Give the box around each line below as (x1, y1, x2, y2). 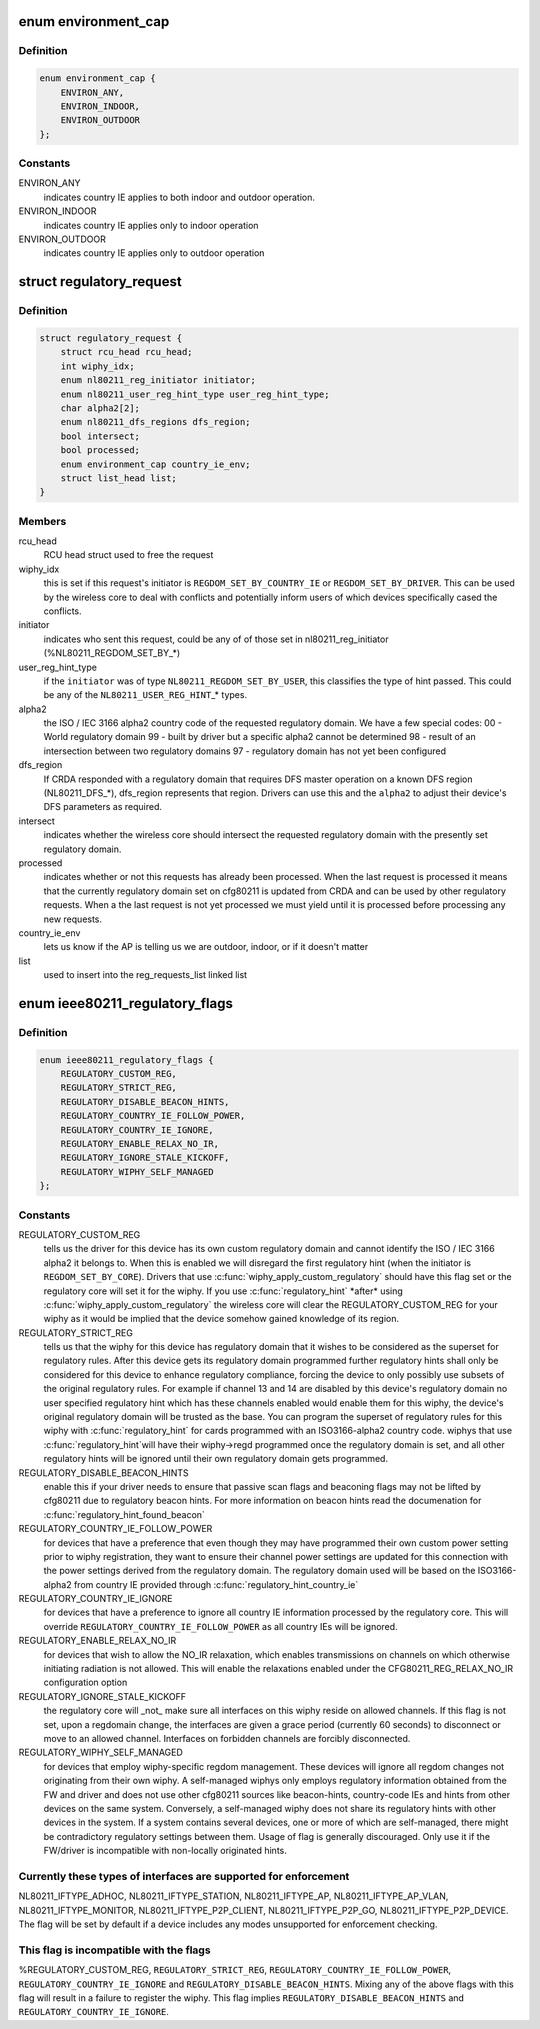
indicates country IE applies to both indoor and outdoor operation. (43, 191, 315, 203)
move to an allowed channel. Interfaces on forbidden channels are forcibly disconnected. (43, 1733, 411, 1744)
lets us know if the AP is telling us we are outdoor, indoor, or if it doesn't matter (43, 941, 369, 953)
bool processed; (60, 445, 140, 456)
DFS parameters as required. (43, 801, 163, 813)
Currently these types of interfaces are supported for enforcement (18, 1869, 350, 1883)
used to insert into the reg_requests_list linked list (43, 969, 248, 981)
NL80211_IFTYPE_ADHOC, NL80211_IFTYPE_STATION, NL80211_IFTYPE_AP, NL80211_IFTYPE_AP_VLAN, (18, 1890, 449, 1902)
